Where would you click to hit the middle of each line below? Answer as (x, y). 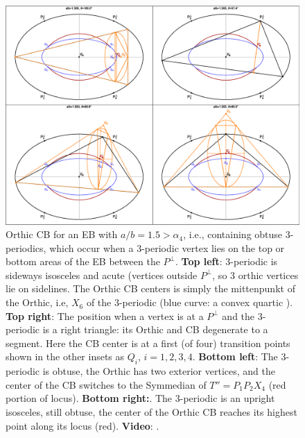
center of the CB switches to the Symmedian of (106, 384)
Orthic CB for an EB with (62, 234)
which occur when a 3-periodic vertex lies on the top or (167, 247)
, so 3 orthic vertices (255, 275)
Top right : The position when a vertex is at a (105, 315)
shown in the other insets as (65, 356)
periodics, (26, 247)
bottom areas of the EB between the (83, 261)
